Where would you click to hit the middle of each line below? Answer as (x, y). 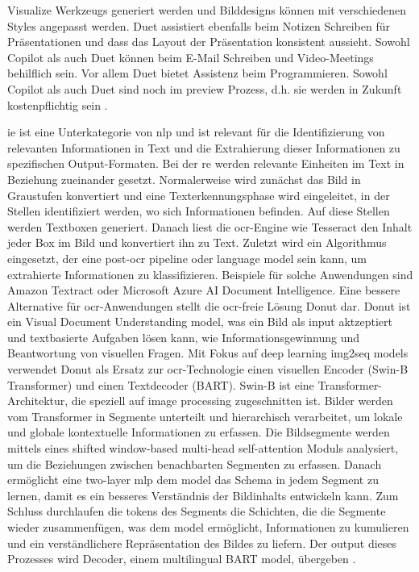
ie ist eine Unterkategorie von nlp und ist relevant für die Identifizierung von (196, 132)
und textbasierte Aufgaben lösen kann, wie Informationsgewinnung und (184, 337)
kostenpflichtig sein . (58, 104)
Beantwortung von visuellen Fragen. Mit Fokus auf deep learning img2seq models (208, 353)
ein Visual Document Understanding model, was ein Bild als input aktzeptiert (200, 321)
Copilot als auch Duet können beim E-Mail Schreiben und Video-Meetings (191, 57)
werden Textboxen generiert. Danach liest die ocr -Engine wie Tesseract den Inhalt (210, 226)
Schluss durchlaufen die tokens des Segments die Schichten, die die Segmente (197, 511)
